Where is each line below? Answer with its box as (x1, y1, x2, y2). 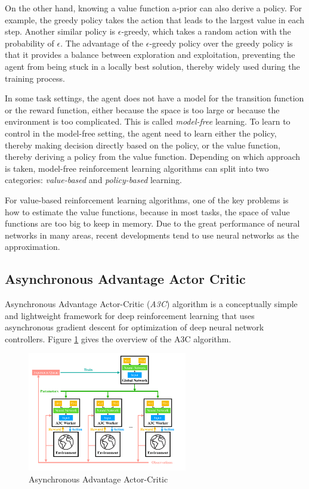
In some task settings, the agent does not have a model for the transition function (5, 92, 304, 104)
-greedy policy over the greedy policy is (149, 36, 293, 49)
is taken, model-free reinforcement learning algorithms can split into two (5, 162, 269, 174)
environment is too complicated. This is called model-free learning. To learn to (5, 115, 291, 128)
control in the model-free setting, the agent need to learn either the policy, (5, 126, 277, 139)
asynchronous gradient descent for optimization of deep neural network (5, 321, 264, 333)
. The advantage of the (60, 36, 144, 49)
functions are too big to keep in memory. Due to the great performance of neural (5, 217, 300, 230)
